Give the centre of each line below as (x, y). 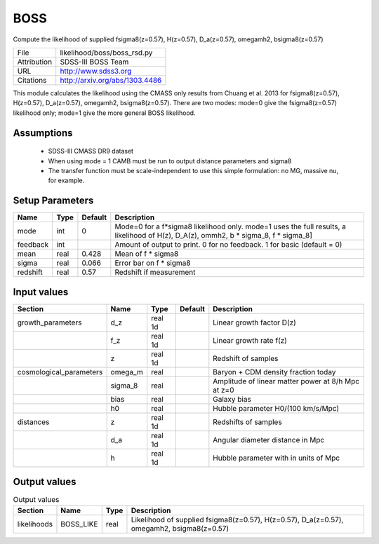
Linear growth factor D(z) (254, 322)
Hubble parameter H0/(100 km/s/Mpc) (276, 408)
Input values (41, 292)
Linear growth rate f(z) (250, 340)
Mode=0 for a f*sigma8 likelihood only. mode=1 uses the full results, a (231, 226)
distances (33, 422)
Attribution (35, 62)
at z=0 (224, 390)
